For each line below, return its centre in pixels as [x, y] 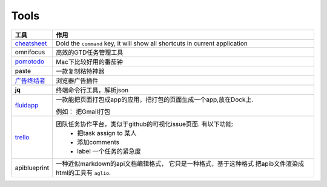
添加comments [98, 142]
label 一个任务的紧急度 [109, 151]
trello [22, 137]
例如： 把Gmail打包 [83, 112]
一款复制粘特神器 [80, 71]
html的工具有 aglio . [83, 173]
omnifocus [30, 52]
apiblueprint [32, 168]
